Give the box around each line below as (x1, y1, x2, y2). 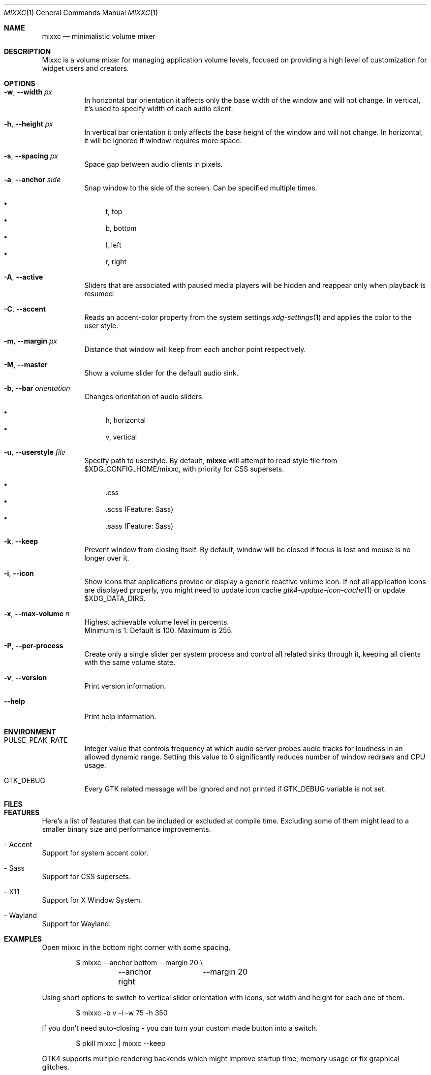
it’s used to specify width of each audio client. (84, 104, 233, 113)
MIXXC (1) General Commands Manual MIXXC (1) (4, 8, 158, 17)
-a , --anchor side (4, 175, 61, 184)
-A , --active (4, 273, 43, 281)
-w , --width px (4, 88, 52, 96)
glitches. (42, 1063, 70, 1071)
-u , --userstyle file (4, 448, 65, 456)
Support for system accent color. (42, 849, 149, 857)
